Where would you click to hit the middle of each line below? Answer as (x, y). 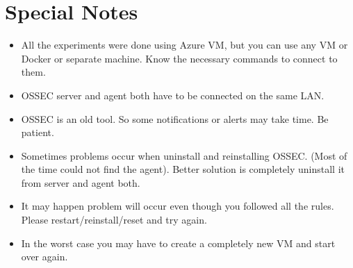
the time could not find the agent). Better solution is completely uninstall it (183, 169)
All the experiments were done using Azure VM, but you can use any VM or (184, 45)
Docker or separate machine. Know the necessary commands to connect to (179, 58)
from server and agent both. (81, 182)
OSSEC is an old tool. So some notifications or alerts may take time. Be (175, 118)
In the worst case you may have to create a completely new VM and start (178, 243)
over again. (44, 257)
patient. (38, 132)
